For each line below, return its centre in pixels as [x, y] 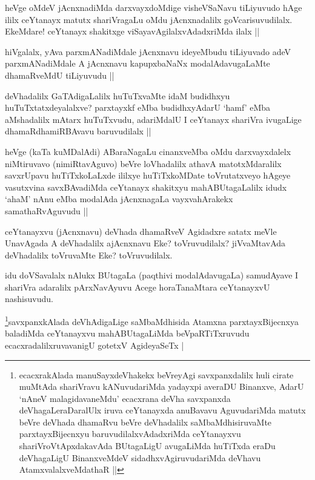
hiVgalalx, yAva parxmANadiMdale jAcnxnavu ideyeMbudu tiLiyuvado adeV [148, 51]
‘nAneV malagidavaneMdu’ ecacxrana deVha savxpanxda [125, 398]
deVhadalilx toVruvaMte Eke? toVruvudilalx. [89, 255]
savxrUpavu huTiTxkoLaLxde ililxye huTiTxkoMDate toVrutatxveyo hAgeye [148, 175]
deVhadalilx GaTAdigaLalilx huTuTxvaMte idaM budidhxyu [118, 95]
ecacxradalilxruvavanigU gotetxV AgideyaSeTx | [94, 345]
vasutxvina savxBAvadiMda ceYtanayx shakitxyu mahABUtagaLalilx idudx [146, 187]
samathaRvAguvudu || [47, 210]
